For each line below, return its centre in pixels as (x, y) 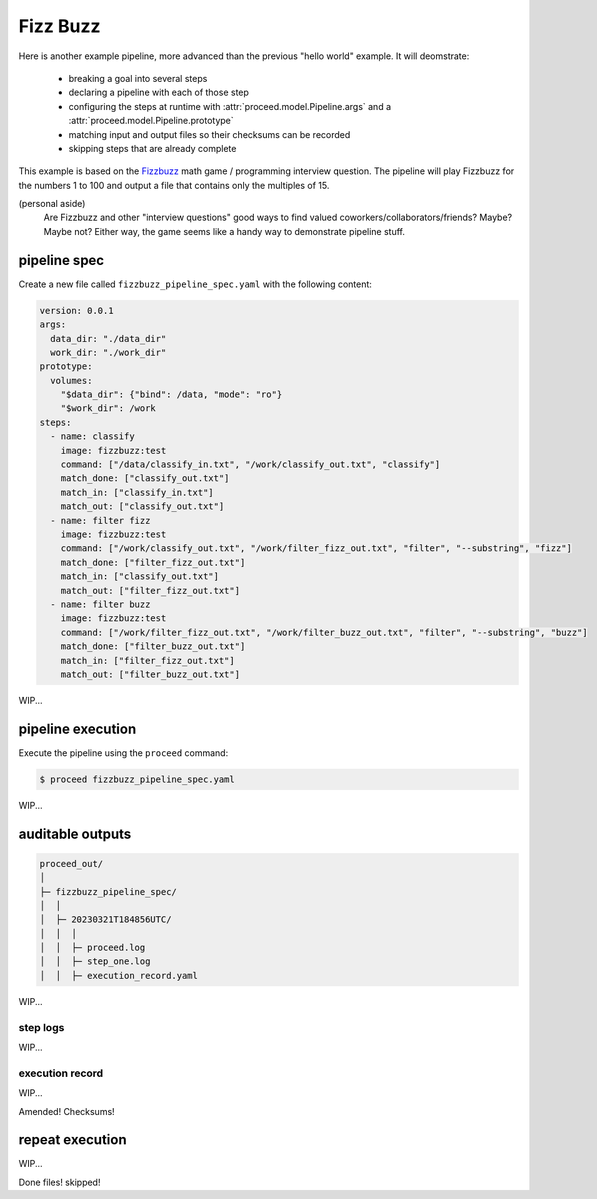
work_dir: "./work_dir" (108, 352)
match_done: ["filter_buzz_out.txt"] (153, 646)
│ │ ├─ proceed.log (92, 948)
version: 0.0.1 (76, 310)
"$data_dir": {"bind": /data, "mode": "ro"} (171, 394)
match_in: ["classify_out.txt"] (140, 576)
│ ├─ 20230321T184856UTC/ (105, 919)
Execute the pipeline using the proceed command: (123, 752)
